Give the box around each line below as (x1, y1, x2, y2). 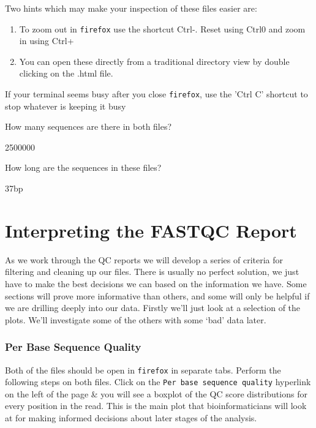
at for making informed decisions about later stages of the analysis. (5, 411, 257, 424)
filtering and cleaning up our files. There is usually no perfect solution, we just (5, 265, 299, 278)
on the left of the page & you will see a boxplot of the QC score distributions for (5, 387, 307, 400)
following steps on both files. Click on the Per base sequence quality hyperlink (5, 375, 311, 388)
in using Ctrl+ (19, 34, 74, 47)
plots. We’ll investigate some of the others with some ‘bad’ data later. (5, 313, 266, 326)
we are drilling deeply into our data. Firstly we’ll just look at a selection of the (5, 301, 301, 314)
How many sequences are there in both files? (5, 120, 172, 133)
